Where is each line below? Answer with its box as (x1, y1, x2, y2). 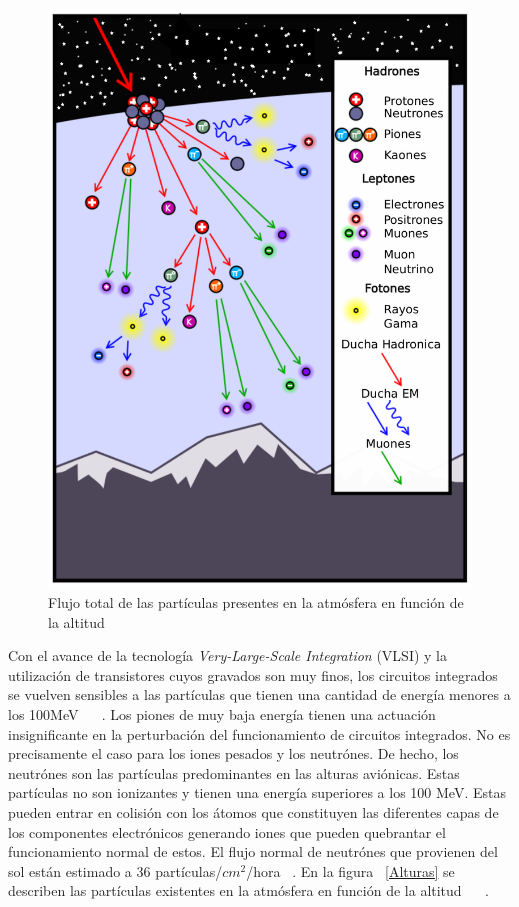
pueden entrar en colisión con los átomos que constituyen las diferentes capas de (8, 801, 499, 822)
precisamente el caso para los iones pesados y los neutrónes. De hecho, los (8, 743, 459, 764)
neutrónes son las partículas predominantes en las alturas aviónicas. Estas (8, 762, 460, 783)
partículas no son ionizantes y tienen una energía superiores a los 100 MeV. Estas (8, 782, 506, 803)
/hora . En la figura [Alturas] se (246, 860, 455, 881)
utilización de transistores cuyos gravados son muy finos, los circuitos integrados (8, 664, 498, 685)
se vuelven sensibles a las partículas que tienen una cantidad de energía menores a (8, 684, 511, 705)
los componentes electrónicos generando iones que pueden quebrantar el (8, 821, 446, 842)
